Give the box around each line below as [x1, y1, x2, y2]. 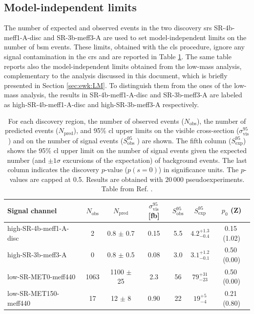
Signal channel [7, 205, 57, 216]
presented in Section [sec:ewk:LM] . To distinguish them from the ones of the [4, 80, 232, 90]
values [9, 174, 28, 184]
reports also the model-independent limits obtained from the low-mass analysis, [4, 61, 242, 71]
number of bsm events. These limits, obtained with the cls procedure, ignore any [4, 42, 245, 52]
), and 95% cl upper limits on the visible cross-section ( [73, 125, 239, 135]
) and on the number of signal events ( [8, 135, 124, 145]
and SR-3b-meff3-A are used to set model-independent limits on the [43, 32, 247, 42]
